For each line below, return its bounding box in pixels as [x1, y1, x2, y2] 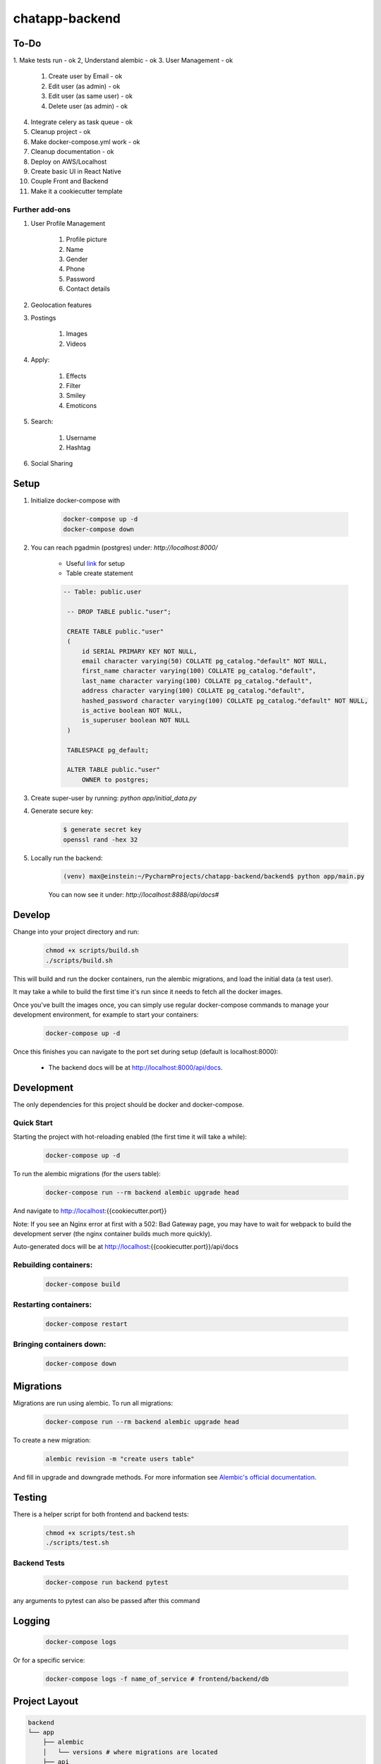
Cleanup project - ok [30, 128, 91, 136]
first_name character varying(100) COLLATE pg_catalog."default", [81, 667, 317, 675]
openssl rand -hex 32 [63, 835, 138, 843]
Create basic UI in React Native [30, 167, 121, 176]
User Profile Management [30, 219, 106, 227]
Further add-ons [13, 205, 71, 215]
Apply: [30, 356, 50, 364]
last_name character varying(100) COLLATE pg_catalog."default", [81, 677, 313, 684]
